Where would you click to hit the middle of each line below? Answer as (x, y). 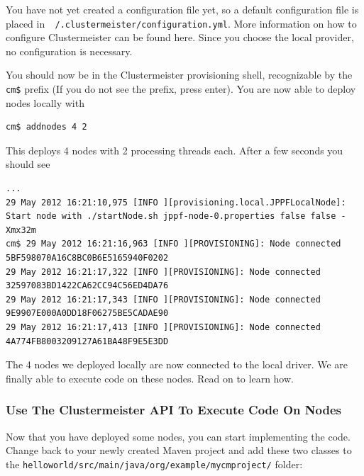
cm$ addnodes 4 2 (46, 127)
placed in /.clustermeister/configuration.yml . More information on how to (181, 23)
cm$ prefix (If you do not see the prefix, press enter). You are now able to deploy (181, 89)
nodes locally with (45, 102)
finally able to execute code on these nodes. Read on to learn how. (150, 378)
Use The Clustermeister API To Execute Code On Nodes (173, 410)
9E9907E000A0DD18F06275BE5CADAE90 (87, 313)
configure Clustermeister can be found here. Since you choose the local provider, (180, 37)
